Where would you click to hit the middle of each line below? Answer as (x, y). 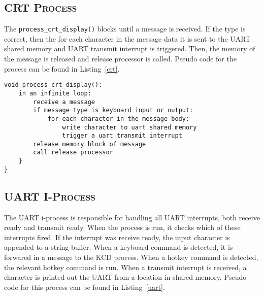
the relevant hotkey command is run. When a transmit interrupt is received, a (125, 267)
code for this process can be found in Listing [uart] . (85, 287)
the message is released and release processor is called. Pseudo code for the (120, 59)
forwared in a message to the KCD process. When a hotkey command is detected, (131, 257)
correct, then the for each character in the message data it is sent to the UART (127, 38)
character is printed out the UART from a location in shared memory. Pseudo (125, 277)
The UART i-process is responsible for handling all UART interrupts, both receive (132, 217)
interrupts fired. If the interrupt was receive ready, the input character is (117, 237)
